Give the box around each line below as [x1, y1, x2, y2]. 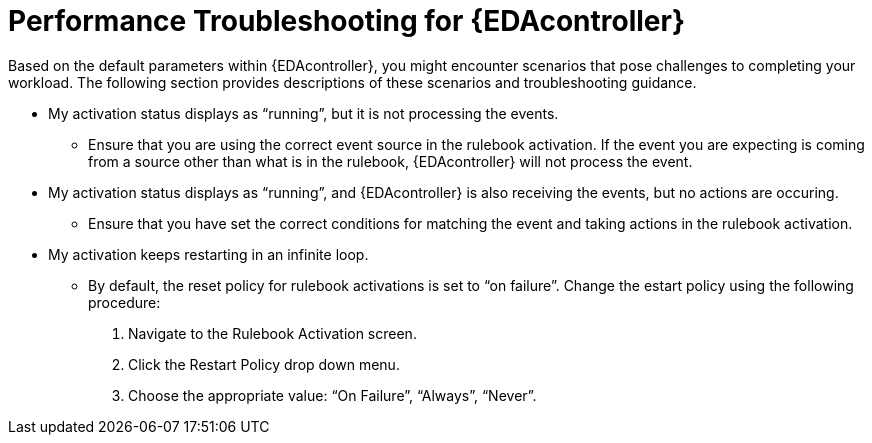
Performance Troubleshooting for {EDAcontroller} [8, 4, 686, 38]
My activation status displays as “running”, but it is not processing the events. [48, 104, 559, 122]
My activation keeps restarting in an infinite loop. [48, 245, 369, 263]
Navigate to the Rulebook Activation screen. [128, 324, 417, 342]
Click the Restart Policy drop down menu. [128, 355, 400, 373]
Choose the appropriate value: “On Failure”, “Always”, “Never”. [128, 386, 537, 404]
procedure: [88, 293, 161, 311]
